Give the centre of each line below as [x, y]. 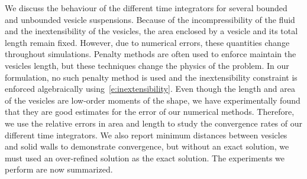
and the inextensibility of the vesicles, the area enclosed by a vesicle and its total [151, 31]
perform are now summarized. [59, 169]
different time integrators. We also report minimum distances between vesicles [146, 135]
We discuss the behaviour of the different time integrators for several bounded [146, 8]
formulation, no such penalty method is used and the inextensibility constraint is [151, 77]
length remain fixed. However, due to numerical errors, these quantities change [147, 42]
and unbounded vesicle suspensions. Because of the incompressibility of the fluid [150, 19]
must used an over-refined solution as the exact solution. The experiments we [145, 158]
